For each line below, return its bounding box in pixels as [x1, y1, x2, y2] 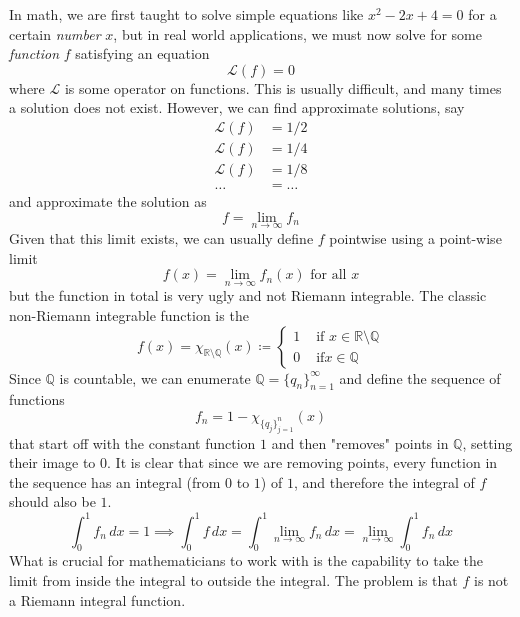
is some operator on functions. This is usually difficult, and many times [64, 77, 502, 98]
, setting [462, 432, 513, 453]
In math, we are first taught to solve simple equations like [9, 4, 364, 24]
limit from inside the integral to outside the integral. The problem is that [9, 569, 458, 590]
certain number [9, 23, 101, 44]
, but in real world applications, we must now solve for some [113, 23, 483, 44]
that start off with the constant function [9, 432, 256, 453]
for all [310, 268, 347, 283]
